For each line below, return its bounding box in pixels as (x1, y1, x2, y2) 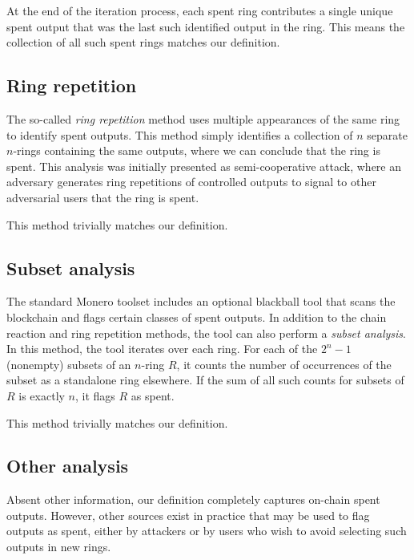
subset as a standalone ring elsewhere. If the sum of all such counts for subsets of (6, 371, 404, 388)
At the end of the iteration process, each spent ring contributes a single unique (6, 2, 393, 18)
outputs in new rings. (6, 538, 111, 555)
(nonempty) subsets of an (6, 355, 131, 372)
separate (367, 126, 408, 143)
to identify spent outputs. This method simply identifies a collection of (6, 126, 353, 143)
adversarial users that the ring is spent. (6, 189, 199, 205)
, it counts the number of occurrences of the (176, 355, 392, 372)
